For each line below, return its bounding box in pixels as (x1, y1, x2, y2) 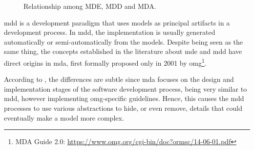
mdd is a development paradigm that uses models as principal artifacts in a (4, 17, 230, 27)
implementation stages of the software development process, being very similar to (4, 83, 247, 94)
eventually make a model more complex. (4, 112, 124, 123)
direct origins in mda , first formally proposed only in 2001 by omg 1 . (4, 56, 207, 68)
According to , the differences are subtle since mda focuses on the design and (4, 74, 234, 84)
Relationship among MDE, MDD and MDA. (23, 1, 156, 11)
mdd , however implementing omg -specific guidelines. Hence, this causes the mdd (4, 93, 244, 103)
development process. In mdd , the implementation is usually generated (4, 27, 215, 37)
